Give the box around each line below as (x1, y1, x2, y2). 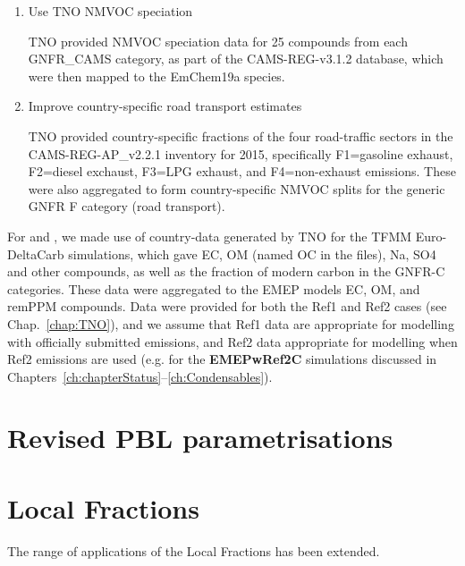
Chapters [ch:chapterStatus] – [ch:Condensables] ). (7, 367, 273, 385)
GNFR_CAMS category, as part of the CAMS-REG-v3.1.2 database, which (28, 49, 444, 68)
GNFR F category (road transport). (28, 197, 225, 215)
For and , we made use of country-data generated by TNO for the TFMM (7, 226, 412, 245)
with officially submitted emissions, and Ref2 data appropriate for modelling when (7, 332, 458, 351)
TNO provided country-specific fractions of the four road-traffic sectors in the (28, 126, 453, 145)
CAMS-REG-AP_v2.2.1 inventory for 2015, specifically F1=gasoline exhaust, (28, 144, 453, 163)
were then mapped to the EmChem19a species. (28, 66, 285, 85)
